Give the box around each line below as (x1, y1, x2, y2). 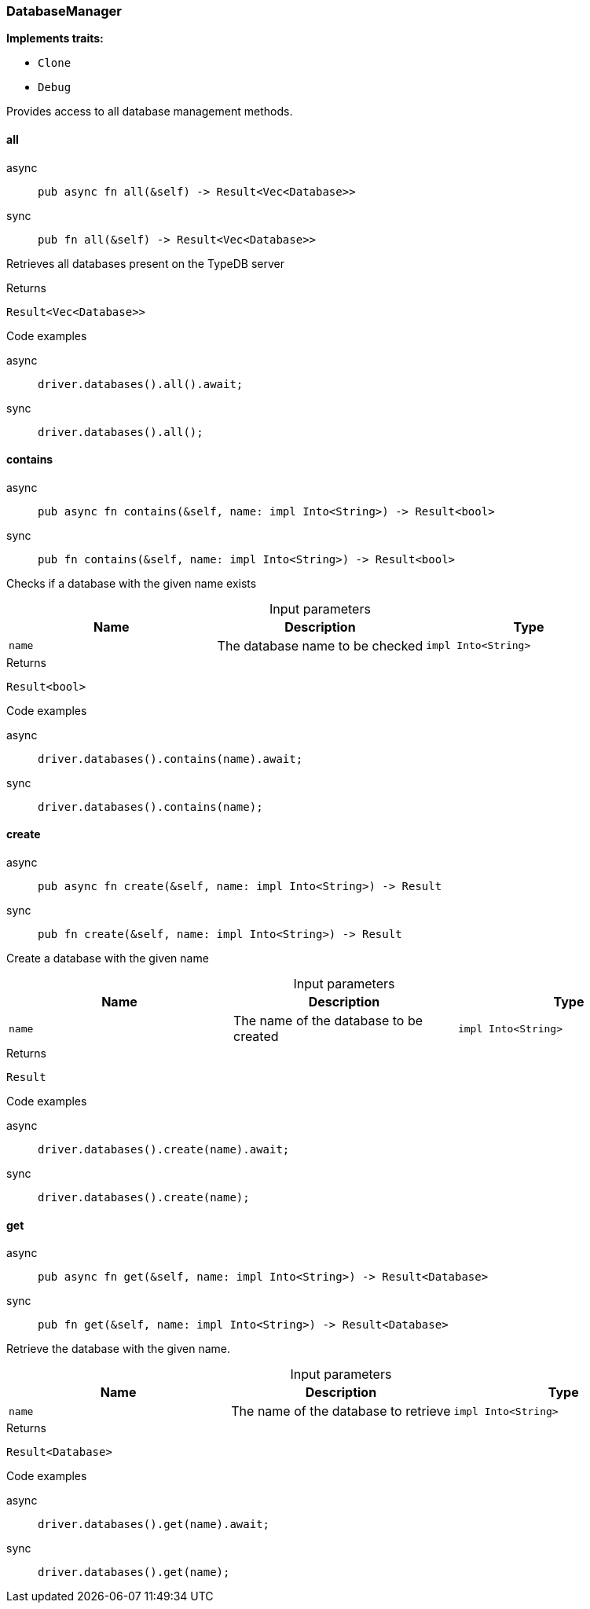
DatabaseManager (6, 3, 122, 19)
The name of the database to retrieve (231, 1403, 451, 1420)
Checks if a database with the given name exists (6, 576, 257, 590)
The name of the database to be (233, 1013, 423, 1029)
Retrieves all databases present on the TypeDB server (6, 256, 284, 270)
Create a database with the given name (6, 951, 209, 966)
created (233, 1028, 279, 1045)
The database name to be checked (217, 637, 423, 654)
